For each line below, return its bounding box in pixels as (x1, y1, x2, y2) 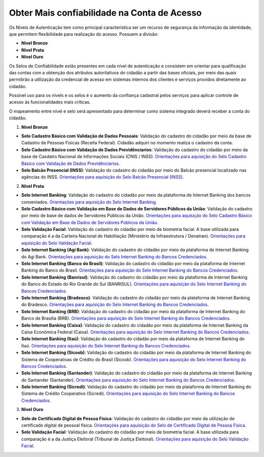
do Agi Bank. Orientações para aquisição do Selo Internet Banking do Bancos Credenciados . (21, 253, 208, 259)
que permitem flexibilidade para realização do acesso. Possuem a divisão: (9, 31, 158, 37)
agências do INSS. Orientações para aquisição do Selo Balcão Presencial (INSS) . (21, 174, 184, 180)
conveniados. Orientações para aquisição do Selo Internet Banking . (21, 199, 157, 205)
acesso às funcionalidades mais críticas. (9, 99, 91, 105)
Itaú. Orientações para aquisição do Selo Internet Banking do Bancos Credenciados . (21, 343, 191, 348)
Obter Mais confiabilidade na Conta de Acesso (9, 7, 202, 18)
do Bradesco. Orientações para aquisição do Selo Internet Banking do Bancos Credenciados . (21, 301, 209, 308)
